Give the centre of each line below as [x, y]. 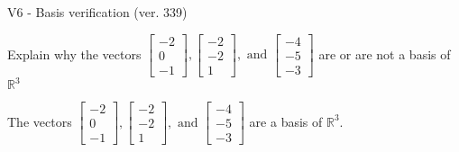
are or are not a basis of [385, 54]
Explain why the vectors [74, 54]
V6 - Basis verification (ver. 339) [97, 12]
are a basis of [286, 121]
